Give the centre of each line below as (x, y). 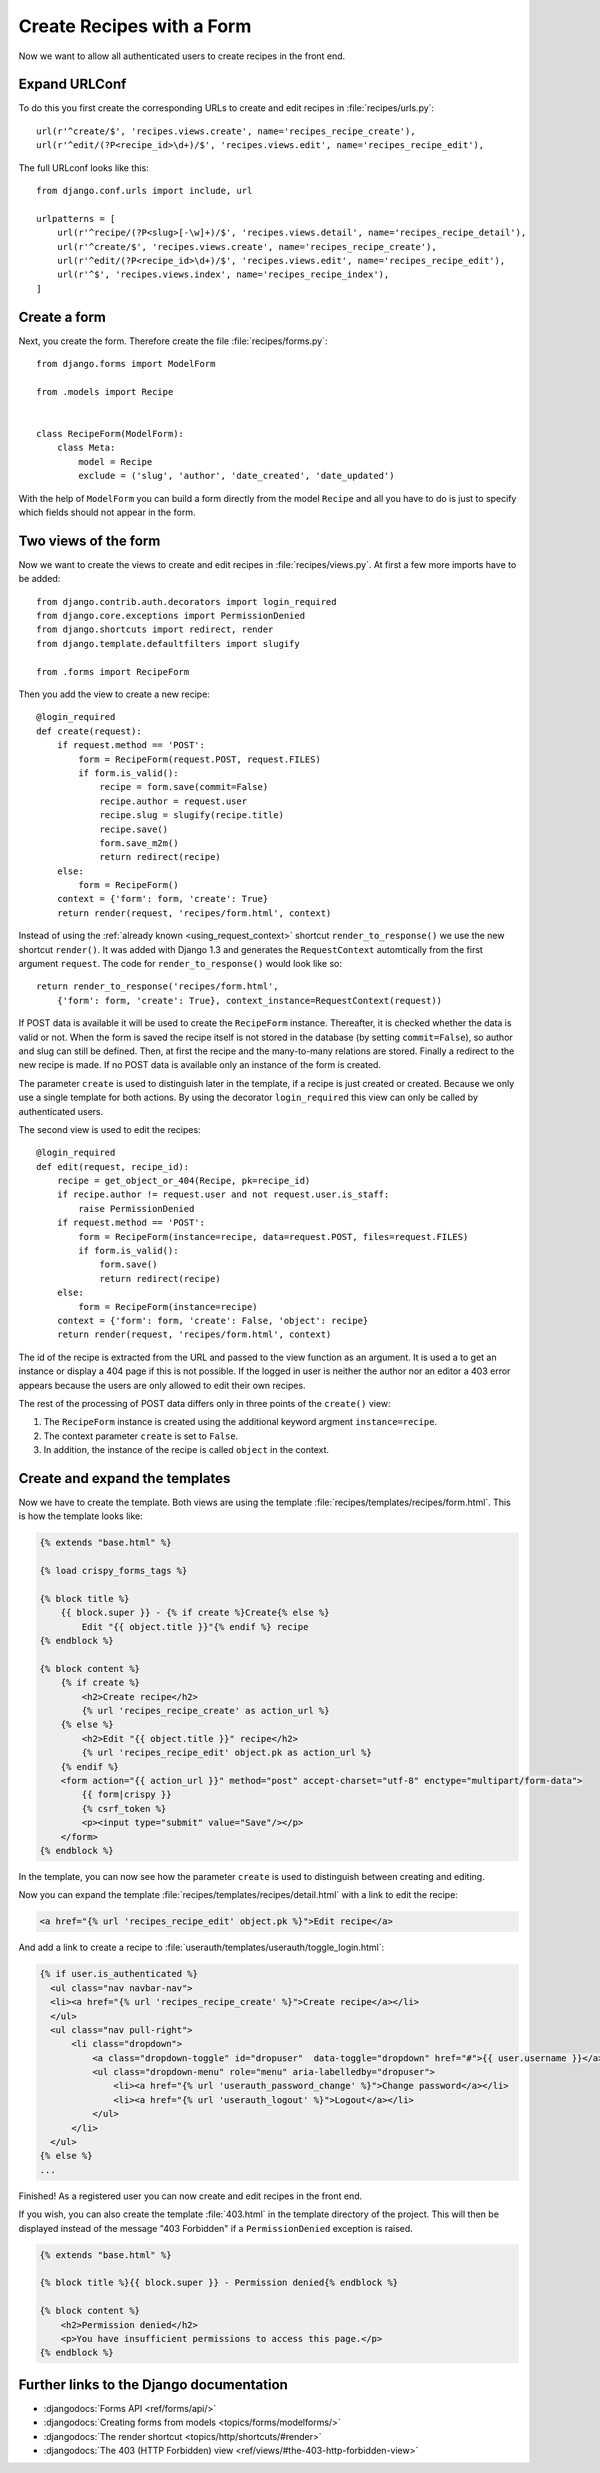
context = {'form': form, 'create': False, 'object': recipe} (212, 1320)
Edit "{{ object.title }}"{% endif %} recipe (195, 1626)
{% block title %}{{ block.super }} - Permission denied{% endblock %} (219, 2283)
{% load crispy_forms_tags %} (113, 1571)
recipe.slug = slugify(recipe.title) (192, 815)
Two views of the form (89, 540)
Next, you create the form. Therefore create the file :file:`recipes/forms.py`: (173, 341)
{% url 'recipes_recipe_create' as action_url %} (205, 1711)
